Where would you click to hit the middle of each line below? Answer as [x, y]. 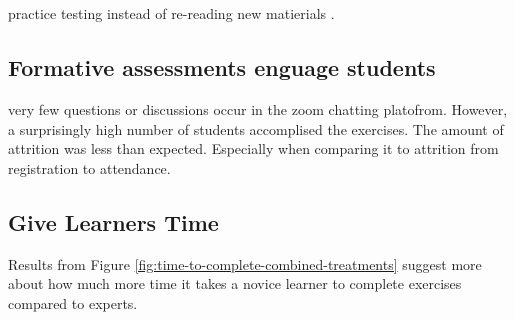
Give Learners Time [113, 221]
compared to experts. [73, 302]
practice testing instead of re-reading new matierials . [171, 13]
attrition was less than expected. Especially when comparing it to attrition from [253, 148]
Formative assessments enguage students [222, 67]
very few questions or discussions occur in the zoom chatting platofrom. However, [258, 109]
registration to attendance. [89, 167]
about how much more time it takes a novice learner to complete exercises [235, 283]
